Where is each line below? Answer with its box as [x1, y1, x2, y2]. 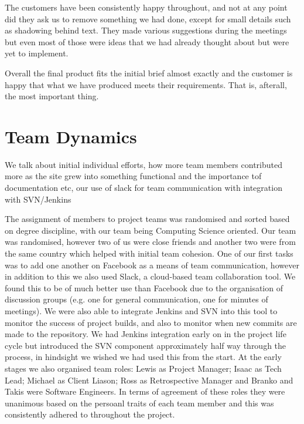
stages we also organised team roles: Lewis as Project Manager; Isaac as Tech [5, 362, 282, 374]
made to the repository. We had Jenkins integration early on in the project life [5, 328, 286, 340]
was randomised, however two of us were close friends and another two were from [5, 235, 296, 248]
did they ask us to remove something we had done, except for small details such [5, 12, 291, 25]
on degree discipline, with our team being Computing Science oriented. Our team [5, 224, 296, 236]
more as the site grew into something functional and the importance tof [5, 170, 262, 182]
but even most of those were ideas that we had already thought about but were [5, 35, 289, 48]
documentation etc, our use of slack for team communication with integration [5, 181, 282, 194]
